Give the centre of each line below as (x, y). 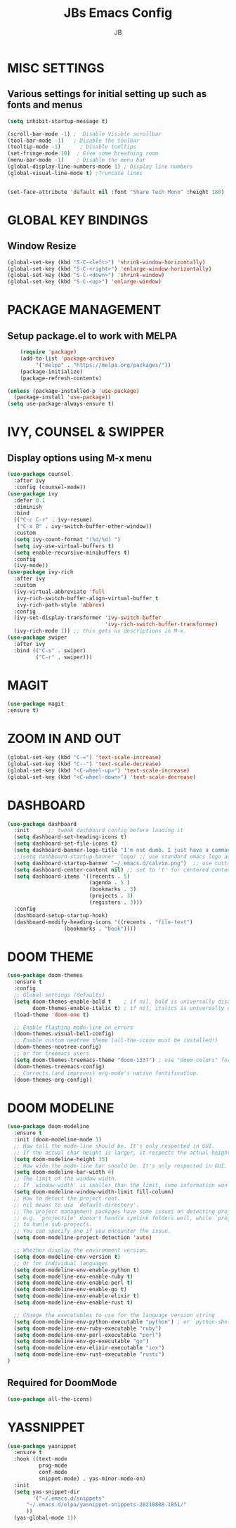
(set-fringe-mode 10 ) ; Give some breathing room (83, 154)
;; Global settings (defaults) (59, 995)
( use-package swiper (38, 637)
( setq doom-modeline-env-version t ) (67, 1257)
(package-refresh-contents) (61, 378)
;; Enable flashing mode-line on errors (73, 1028)
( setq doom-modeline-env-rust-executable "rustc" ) (89, 1354)
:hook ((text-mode (41, 1459)
